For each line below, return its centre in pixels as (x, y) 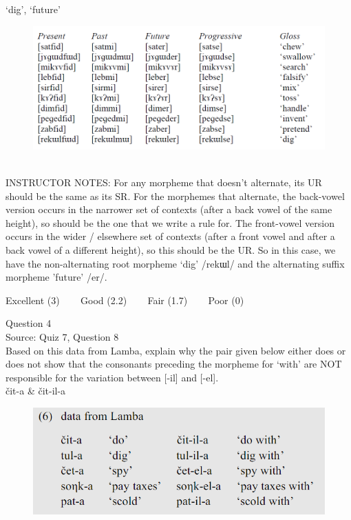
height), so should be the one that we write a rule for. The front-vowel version (170, 222)
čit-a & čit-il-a (36, 391)
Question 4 (29, 323)
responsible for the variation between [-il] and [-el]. (112, 377)
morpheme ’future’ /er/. (56, 277)
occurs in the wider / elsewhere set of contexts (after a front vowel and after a (170, 236)
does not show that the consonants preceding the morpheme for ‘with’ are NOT (174, 364)
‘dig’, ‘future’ (33, 9)
